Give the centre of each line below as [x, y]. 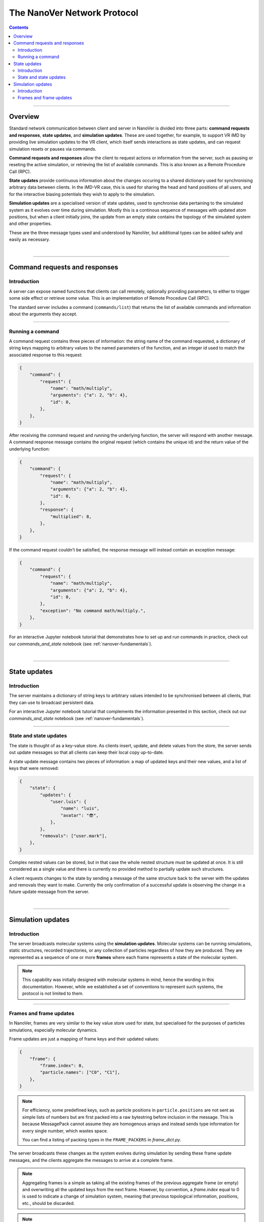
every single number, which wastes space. [65, 1131]
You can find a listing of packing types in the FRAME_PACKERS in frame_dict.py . [102, 1140]
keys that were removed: [34, 768]
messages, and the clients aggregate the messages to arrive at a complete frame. [91, 1160]
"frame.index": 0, [62, 1065]
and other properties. [31, 224]
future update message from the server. [49, 892]
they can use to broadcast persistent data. [52, 702]
